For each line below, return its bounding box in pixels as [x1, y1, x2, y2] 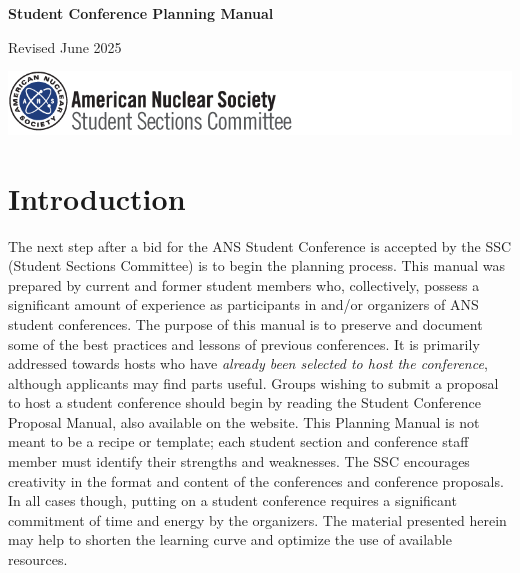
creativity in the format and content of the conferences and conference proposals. [8, 470, 504, 491]
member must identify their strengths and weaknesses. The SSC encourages [8, 451, 470, 472]
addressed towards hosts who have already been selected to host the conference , [8, 353, 488, 374]
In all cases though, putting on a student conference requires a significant [8, 490, 457, 511]
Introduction [8, 177, 186, 218]
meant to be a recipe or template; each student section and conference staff [8, 431, 469, 452]
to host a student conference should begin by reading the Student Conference [8, 392, 481, 413]
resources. [8, 549, 68, 570]
